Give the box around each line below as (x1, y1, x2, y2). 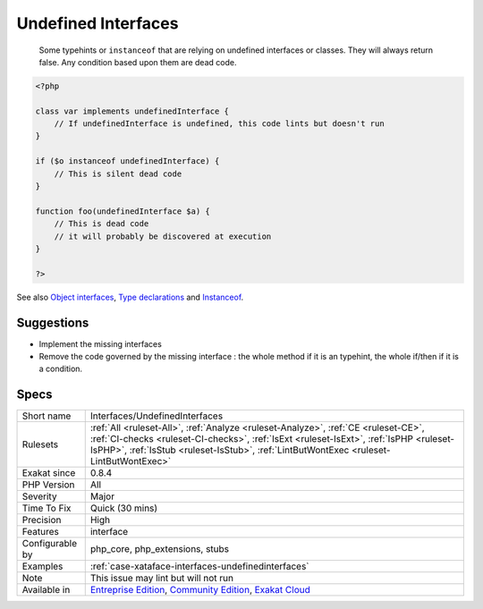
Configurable (21, 537, 78, 550)
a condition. (38, 363, 83, 375)
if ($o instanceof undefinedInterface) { (35, 156, 220, 166)
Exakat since (21, 467, 76, 479)
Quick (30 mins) (89, 502, 158, 514)
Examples (21, 560, 64, 572)
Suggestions (16, 315, 89, 330)
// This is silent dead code (54, 168, 182, 179)
